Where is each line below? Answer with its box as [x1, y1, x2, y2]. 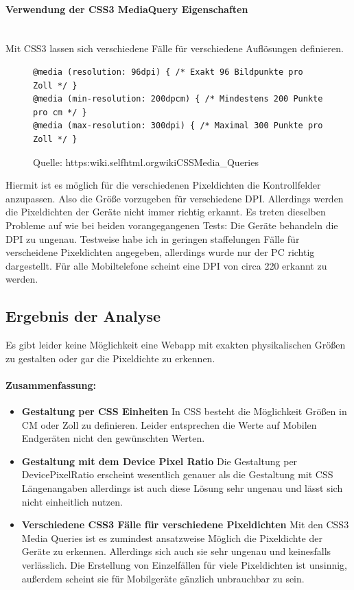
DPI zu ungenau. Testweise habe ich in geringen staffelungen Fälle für [5, 231, 300, 246]
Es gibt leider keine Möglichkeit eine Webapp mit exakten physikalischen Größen [5, 338, 346, 352]
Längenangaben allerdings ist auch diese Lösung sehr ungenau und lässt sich [21, 481, 343, 495]
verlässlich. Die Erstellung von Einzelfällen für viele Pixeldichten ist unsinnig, [21, 558, 348, 572]
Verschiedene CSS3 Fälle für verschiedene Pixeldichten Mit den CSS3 [21, 517, 349, 532]
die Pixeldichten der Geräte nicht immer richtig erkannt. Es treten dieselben [5, 204, 326, 219]
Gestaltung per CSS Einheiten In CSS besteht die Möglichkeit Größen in [21, 404, 347, 418]
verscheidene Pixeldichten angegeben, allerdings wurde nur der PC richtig [5, 245, 315, 259]
